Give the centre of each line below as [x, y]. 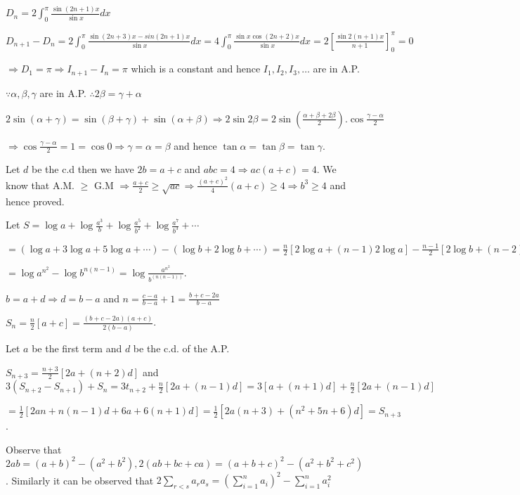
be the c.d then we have [83, 169]
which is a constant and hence [196, 69]
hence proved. [35, 201]
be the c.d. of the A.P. [181, 348]
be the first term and [77, 348]
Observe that [34, 449]
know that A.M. [40, 185]
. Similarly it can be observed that [80, 480]
